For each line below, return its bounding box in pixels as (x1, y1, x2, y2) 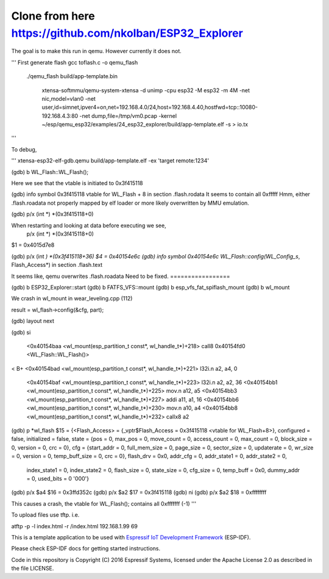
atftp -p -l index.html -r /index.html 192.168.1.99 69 (11, 522, 138, 530)
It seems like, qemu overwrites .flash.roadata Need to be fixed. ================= (11, 272, 231, 280)
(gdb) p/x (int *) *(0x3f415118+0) (11, 211, 94, 218)
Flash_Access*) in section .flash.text (11, 261, 103, 269)
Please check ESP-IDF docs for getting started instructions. (11, 545, 161, 552)
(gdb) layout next (11, 318, 55, 325)
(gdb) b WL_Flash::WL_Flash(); (11, 168, 89, 175)
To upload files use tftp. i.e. (11, 511, 80, 519)
